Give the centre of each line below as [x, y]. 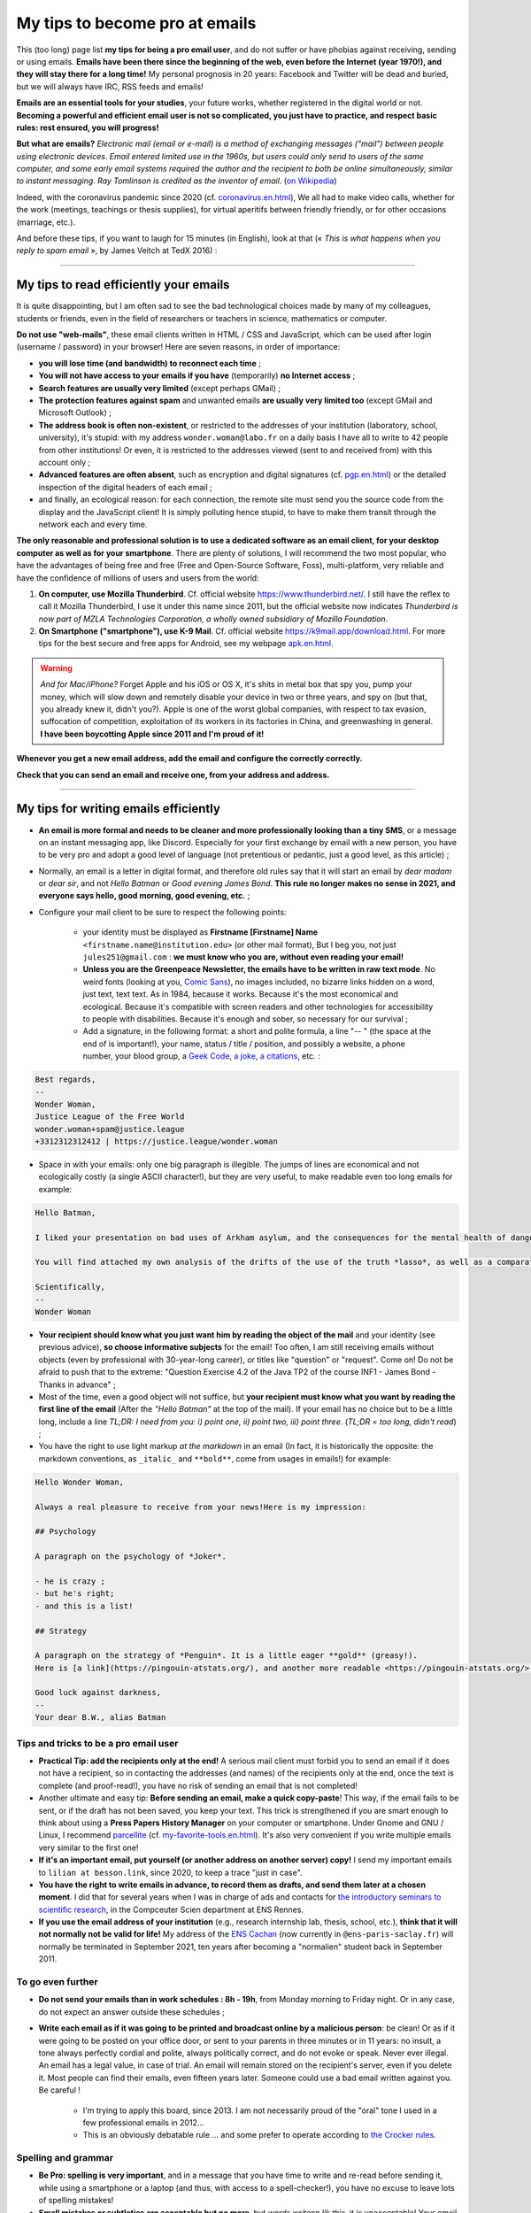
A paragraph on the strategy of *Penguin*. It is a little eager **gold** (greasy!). [226, 1656]
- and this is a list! [84, 1606]
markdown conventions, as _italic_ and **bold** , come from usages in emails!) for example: [215, 1458]
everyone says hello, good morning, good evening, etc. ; [144, 896]
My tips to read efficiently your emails [123, 285]
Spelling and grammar [65, 2158]
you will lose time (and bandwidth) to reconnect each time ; [150, 363]
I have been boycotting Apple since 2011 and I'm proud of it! [152, 734]
